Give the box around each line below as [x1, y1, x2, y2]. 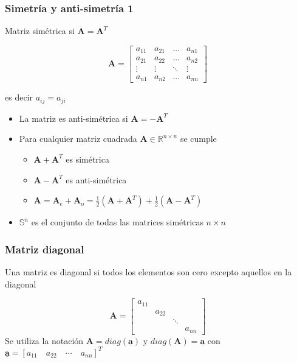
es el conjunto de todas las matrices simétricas [31, 216, 203, 228]
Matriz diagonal [5, 241, 84, 256]
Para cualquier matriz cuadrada [19, 132, 137, 145]
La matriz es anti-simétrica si [19, 111, 128, 124]
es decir [5, 91, 33, 104]
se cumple [180, 132, 217, 145]
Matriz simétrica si [5, 24, 75, 37]
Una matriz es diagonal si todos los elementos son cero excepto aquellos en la [5, 265, 292, 278]
